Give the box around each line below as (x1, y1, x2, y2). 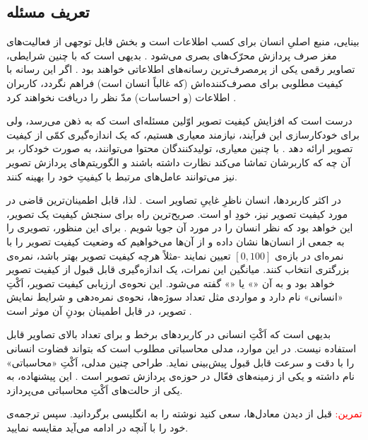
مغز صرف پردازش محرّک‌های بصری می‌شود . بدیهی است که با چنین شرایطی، (6, 47, 337, 62)
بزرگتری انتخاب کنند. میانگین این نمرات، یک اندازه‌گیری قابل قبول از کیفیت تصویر (6, 262, 350, 277)
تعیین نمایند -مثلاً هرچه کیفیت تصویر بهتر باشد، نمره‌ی (6, 248, 231, 262)
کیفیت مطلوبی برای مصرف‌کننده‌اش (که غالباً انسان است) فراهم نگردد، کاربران (6, 75, 343, 90)
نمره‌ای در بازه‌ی (274, 248, 344, 262)
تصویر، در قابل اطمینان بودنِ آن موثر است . (6, 303, 192, 318)
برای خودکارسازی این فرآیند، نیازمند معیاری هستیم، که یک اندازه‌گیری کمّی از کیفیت (6, 127, 360, 141)
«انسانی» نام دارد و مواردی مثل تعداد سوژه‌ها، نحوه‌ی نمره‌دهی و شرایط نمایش (6, 289, 343, 304)
